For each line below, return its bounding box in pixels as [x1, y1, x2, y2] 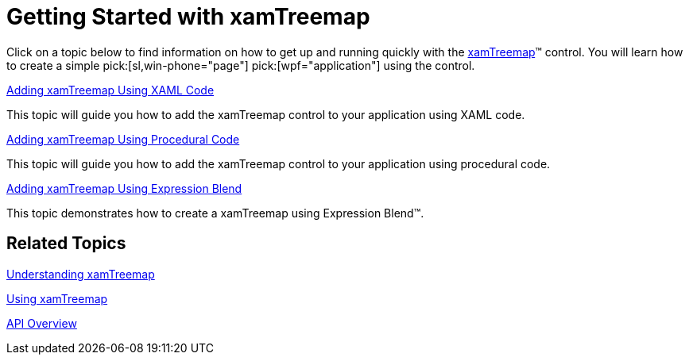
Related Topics [6, 233, 126, 254]
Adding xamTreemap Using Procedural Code [6, 132, 240, 146]
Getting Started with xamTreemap [6, 3, 370, 30]
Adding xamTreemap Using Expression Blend [6, 181, 242, 195]
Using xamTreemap [6, 291, 108, 305]
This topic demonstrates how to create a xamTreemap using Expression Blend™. [6, 205, 424, 220]
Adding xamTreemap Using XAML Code [6, 83, 215, 97]
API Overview [6, 316, 77, 330]
